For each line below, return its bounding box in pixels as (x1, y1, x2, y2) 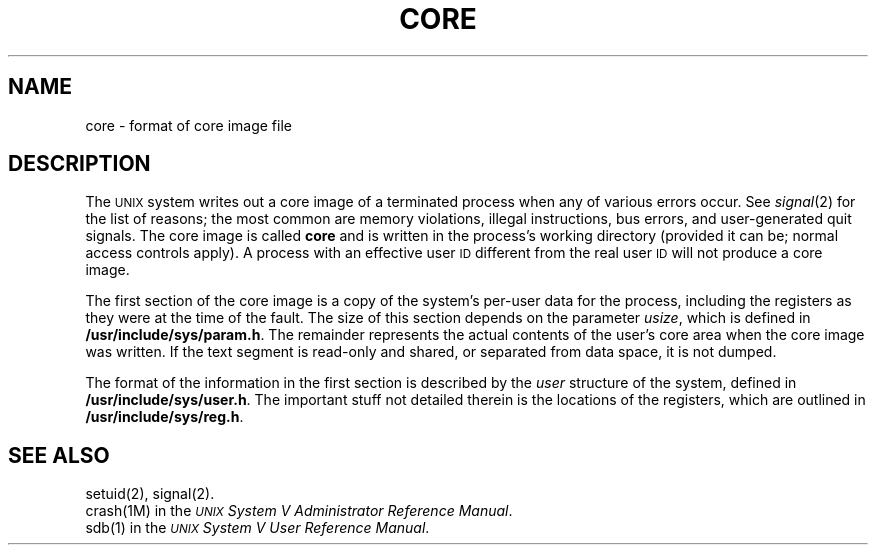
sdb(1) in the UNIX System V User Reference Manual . (85, 519, 430, 537)
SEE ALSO (8, 442, 110, 468)
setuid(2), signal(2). (85, 485, 215, 503)
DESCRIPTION (8, 151, 151, 177)
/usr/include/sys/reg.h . (85, 408, 244, 426)
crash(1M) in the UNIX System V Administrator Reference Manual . (85, 502, 513, 520)
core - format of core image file (85, 116, 292, 134)
